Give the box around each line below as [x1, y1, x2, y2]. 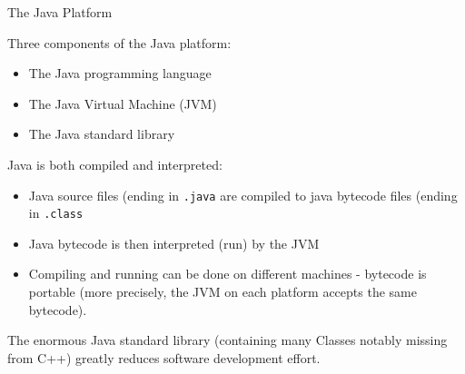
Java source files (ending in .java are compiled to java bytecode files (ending [28, 185, 458, 204]
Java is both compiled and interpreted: [7, 154, 223, 173]
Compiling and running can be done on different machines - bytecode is [28, 264, 427, 283]
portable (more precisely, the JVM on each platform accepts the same [28, 282, 417, 301]
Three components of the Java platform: [7, 33, 232, 52]
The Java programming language [28, 64, 212, 83]
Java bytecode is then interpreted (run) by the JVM [28, 233, 320, 252]
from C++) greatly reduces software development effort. [7, 348, 321, 367]
